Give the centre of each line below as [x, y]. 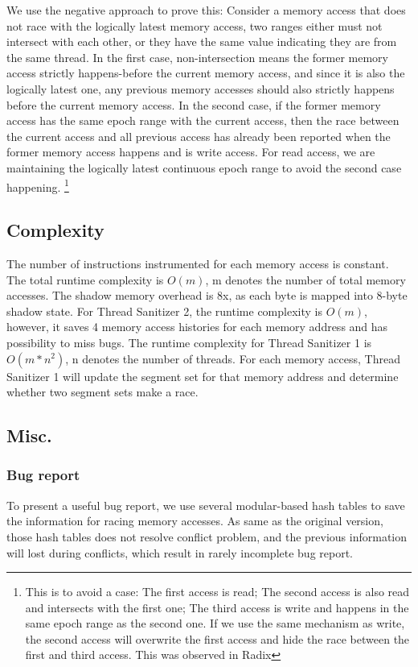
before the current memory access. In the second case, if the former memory [194, 104]
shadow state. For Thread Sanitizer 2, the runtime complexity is [164, 311]
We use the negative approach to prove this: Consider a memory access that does [206, 10]
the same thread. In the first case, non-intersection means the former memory [198, 57]
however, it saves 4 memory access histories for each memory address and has [197, 327]
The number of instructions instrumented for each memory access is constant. [198, 263]
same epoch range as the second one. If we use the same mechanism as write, [215, 623]
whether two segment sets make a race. [102, 392]
